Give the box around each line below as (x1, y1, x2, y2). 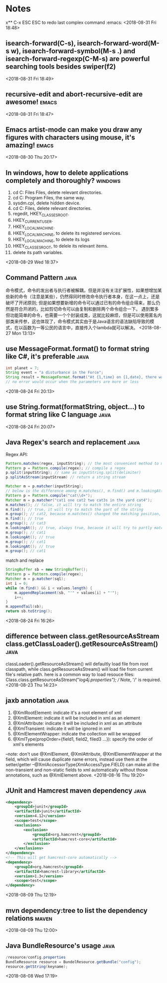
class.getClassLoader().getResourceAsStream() (5, 640, 158, 648)
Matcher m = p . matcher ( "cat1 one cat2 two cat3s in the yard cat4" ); (5, 498, 153, 503)
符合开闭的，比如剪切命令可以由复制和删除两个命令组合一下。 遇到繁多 (14, 306, 159, 312)
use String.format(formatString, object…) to (5, 403, 145, 411)
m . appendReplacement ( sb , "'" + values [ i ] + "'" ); (14, 590, 119, 595)
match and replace (5, 557, 44, 563)
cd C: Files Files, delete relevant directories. (12, 189, 103, 195)
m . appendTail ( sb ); (5, 604, 44, 609)
